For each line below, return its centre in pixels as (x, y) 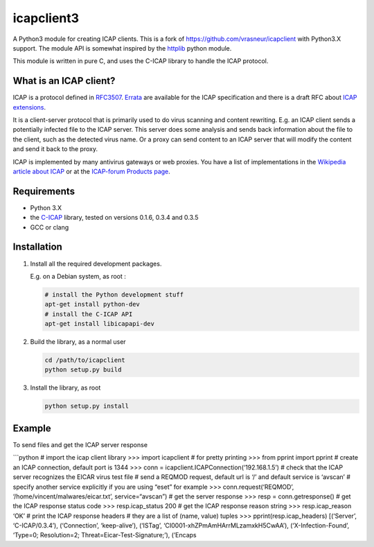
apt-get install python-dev (92, 304)
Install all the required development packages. (96, 263)
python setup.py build (83, 370)
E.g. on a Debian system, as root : (78, 276)
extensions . (29, 107)
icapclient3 (46, 18)
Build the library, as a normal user (78, 342)
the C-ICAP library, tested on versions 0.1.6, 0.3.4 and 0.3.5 (114, 218)
